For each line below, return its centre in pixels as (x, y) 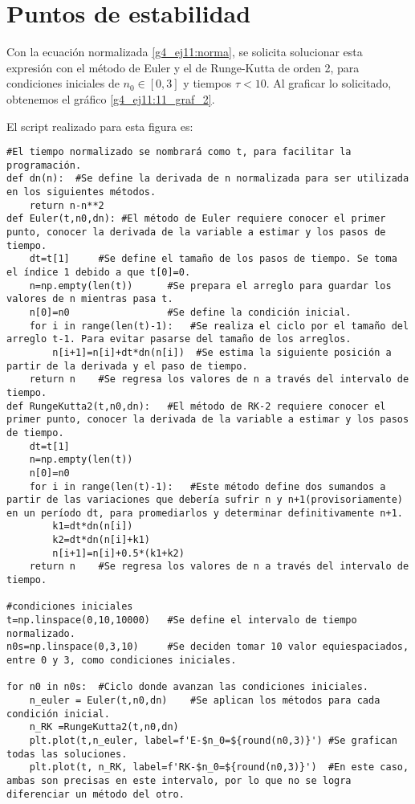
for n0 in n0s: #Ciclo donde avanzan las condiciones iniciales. (188, 687)
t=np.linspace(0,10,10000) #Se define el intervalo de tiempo (182, 620)
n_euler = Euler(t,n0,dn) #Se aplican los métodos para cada (205, 700)
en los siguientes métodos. (81, 192)
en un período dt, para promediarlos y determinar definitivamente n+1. (205, 513)
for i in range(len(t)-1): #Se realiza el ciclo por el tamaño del (219, 326)
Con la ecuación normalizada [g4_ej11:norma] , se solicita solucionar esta (185, 52)
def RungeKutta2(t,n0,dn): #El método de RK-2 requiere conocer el (196, 406)
